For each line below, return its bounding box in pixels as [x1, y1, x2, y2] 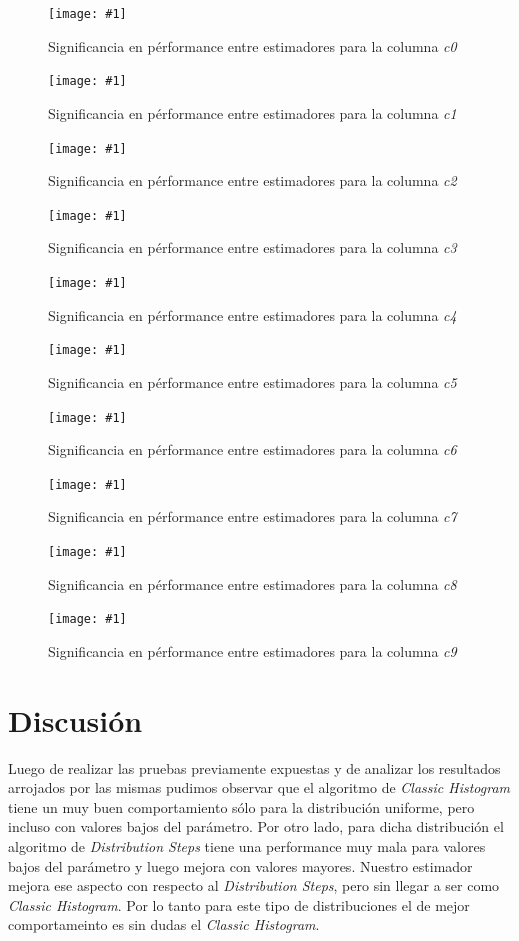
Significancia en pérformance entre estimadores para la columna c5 [48, 371, 457, 392]
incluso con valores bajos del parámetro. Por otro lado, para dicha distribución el [8, 816, 504, 837]
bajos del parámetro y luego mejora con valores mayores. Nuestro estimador [8, 855, 473, 876]
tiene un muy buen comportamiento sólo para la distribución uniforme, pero [8, 796, 475, 817]
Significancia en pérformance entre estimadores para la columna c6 [48, 439, 457, 460]
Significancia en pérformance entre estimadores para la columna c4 [48, 304, 457, 325]
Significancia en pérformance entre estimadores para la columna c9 [48, 640, 457, 661]
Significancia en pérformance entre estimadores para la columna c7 [48, 506, 457, 527]
